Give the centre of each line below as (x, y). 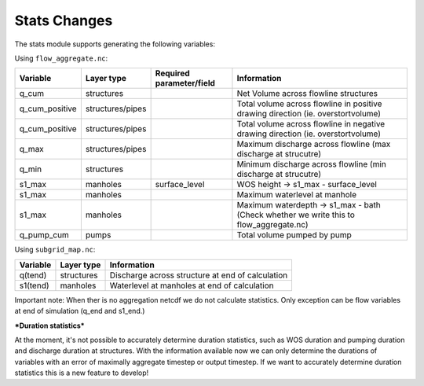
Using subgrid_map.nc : (55, 250)
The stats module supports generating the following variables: (115, 44)
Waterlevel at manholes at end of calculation (192, 285)
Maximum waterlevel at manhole (297, 195)
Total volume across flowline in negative (311, 124)
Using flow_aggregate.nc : (61, 58)
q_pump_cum (44, 235)
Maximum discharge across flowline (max (314, 144)
